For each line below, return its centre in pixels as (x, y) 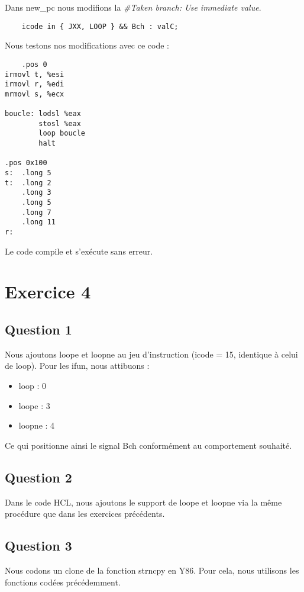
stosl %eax (60, 123)
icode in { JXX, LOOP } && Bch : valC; (100, 26)
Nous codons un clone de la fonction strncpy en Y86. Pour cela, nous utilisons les (152, 570)
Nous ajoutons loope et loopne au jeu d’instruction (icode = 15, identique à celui (151, 354)
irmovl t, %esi (35, 74)
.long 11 (38, 222)
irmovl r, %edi (35, 84)
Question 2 (38, 477)
